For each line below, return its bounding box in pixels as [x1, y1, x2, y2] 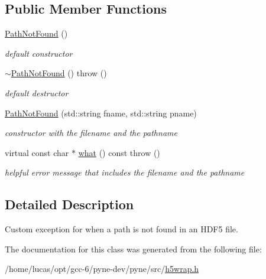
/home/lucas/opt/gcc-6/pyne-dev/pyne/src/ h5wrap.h [5, 262, 199, 275]
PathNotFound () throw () [11, 67, 107, 79]
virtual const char [5, 146, 69, 158]
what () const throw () [78, 146, 160, 158]
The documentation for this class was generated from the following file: [5, 242, 262, 255]
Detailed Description [5, 195, 134, 213]
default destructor [5, 86, 69, 99]
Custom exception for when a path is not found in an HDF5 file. [5, 223, 238, 235]
